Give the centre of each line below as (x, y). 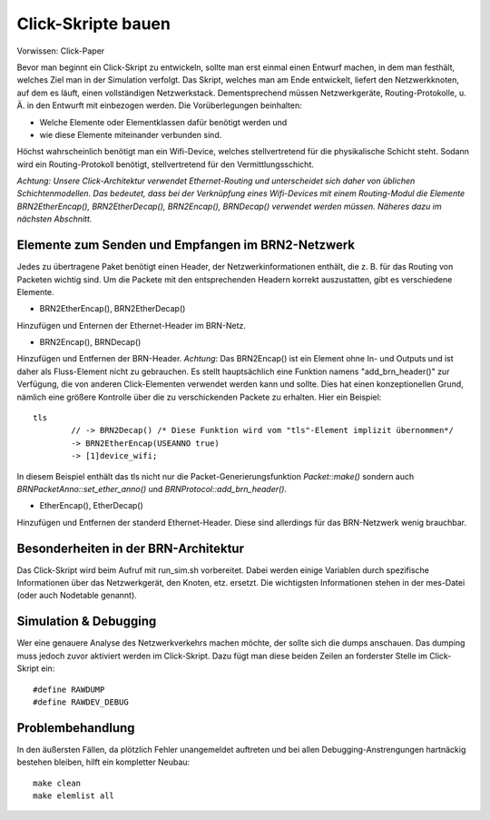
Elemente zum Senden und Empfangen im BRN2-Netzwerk (186, 245)
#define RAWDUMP (69, 689)
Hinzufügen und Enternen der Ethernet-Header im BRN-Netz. (132, 325)
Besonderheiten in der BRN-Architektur (131, 548)
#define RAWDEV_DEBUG (81, 702)
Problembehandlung (76, 728)
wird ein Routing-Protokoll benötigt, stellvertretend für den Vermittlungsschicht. (166, 164)
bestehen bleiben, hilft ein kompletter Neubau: (103, 762)
